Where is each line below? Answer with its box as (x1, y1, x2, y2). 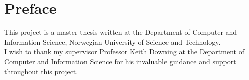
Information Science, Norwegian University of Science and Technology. (4, 36, 221, 47)
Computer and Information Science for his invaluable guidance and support (4, 56, 236, 66)
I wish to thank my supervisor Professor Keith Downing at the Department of (4, 46, 244, 57)
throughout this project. (4, 66, 78, 76)
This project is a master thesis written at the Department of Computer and (4, 27, 237, 37)
